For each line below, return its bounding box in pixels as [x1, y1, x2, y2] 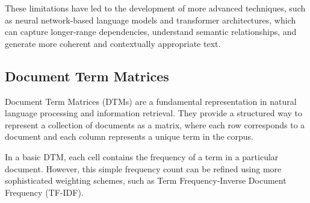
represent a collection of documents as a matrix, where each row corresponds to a [5, 118, 305, 131]
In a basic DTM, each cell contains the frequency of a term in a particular [5, 150, 279, 163]
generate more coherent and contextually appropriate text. [5, 37, 221, 49]
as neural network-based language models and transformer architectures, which [5, 13, 296, 26]
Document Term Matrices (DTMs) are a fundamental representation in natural [5, 95, 297, 107]
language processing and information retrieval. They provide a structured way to [5, 107, 303, 119]
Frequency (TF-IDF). [5, 186, 84, 198]
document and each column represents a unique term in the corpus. [5, 130, 253, 143]
